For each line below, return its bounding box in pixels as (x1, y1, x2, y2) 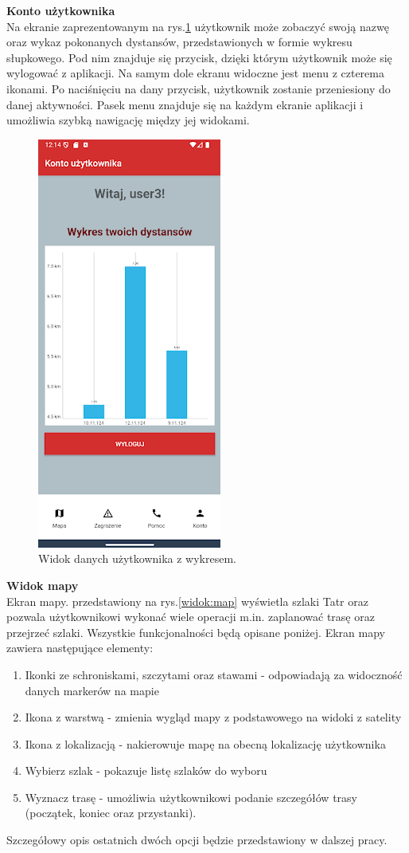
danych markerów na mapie (25, 682, 159, 698)
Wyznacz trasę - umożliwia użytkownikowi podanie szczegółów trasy (25, 788, 357, 805)
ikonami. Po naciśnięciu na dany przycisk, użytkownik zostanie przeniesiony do (6, 80, 391, 96)
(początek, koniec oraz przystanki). (25, 804, 197, 821)
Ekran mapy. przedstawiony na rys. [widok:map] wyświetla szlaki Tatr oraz (6, 592, 368, 609)
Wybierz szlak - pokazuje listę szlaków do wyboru (25, 762, 267, 779)
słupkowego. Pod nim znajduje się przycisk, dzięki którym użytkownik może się (6, 49, 392, 65)
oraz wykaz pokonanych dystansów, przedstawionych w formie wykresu (6, 33, 353, 50)
